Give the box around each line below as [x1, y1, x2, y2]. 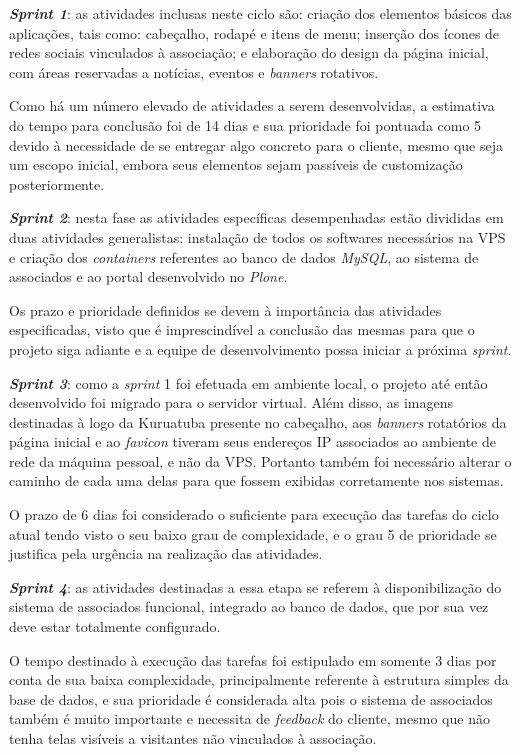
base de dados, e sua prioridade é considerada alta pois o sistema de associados [9, 688, 493, 709]
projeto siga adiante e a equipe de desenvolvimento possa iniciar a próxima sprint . [9, 338, 512, 359]
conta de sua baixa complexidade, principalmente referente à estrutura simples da [9, 669, 509, 690]
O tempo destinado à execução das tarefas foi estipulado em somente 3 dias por [9, 649, 497, 670]
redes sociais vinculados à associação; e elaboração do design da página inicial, [9, 42, 489, 63]
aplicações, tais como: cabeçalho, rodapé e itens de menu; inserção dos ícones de [9, 22, 500, 43]
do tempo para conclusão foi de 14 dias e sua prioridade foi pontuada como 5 [9, 114, 482, 135]
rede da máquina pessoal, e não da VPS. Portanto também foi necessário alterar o [9, 450, 512, 471]
